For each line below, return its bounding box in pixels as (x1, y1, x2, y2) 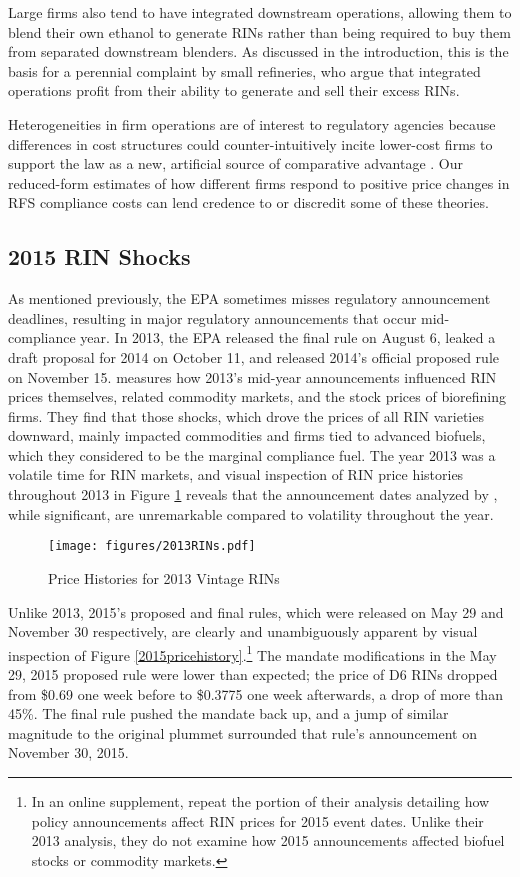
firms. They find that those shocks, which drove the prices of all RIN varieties (8, 405, 484, 426)
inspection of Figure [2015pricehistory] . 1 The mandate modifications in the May (8, 641, 497, 665)
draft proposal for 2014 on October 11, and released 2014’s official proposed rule (8, 346, 499, 367)
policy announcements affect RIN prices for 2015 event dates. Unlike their (31, 810, 484, 831)
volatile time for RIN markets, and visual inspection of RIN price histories (8, 464, 464, 485)
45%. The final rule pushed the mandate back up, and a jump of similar (8, 703, 449, 724)
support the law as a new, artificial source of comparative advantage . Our (8, 153, 464, 174)
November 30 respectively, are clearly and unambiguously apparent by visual (8, 621, 478, 642)
